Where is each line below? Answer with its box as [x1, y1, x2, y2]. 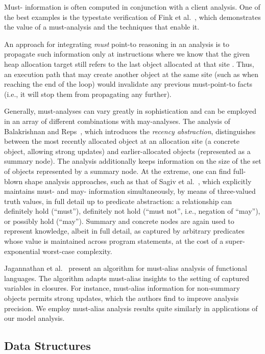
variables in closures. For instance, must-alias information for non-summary [4, 283, 240, 293]
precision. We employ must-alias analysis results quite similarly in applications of [4, 302, 258, 313]
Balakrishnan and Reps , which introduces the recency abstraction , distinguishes [4, 125, 256, 136]
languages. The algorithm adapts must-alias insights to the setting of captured [4, 272, 250, 283]
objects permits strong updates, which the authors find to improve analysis [4, 293, 239, 304]
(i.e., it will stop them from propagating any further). [4, 88, 172, 99]
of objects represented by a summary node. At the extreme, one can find [4, 165, 231, 176]
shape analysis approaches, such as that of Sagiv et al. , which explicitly [25, 175, 252, 186]
